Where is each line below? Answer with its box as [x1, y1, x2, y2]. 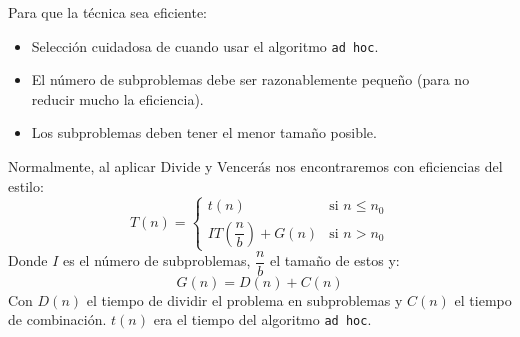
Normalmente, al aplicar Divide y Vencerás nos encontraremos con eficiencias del [8, 156, 503, 177]
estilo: [8, 175, 44, 196]
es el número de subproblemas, [62, 250, 251, 271]
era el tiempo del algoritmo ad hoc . [153, 309, 372, 330]
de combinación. [8, 309, 107, 330]
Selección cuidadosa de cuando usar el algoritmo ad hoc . [31, 35, 379, 56]
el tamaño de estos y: [270, 250, 400, 271]
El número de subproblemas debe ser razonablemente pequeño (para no [31, 69, 470, 90]
